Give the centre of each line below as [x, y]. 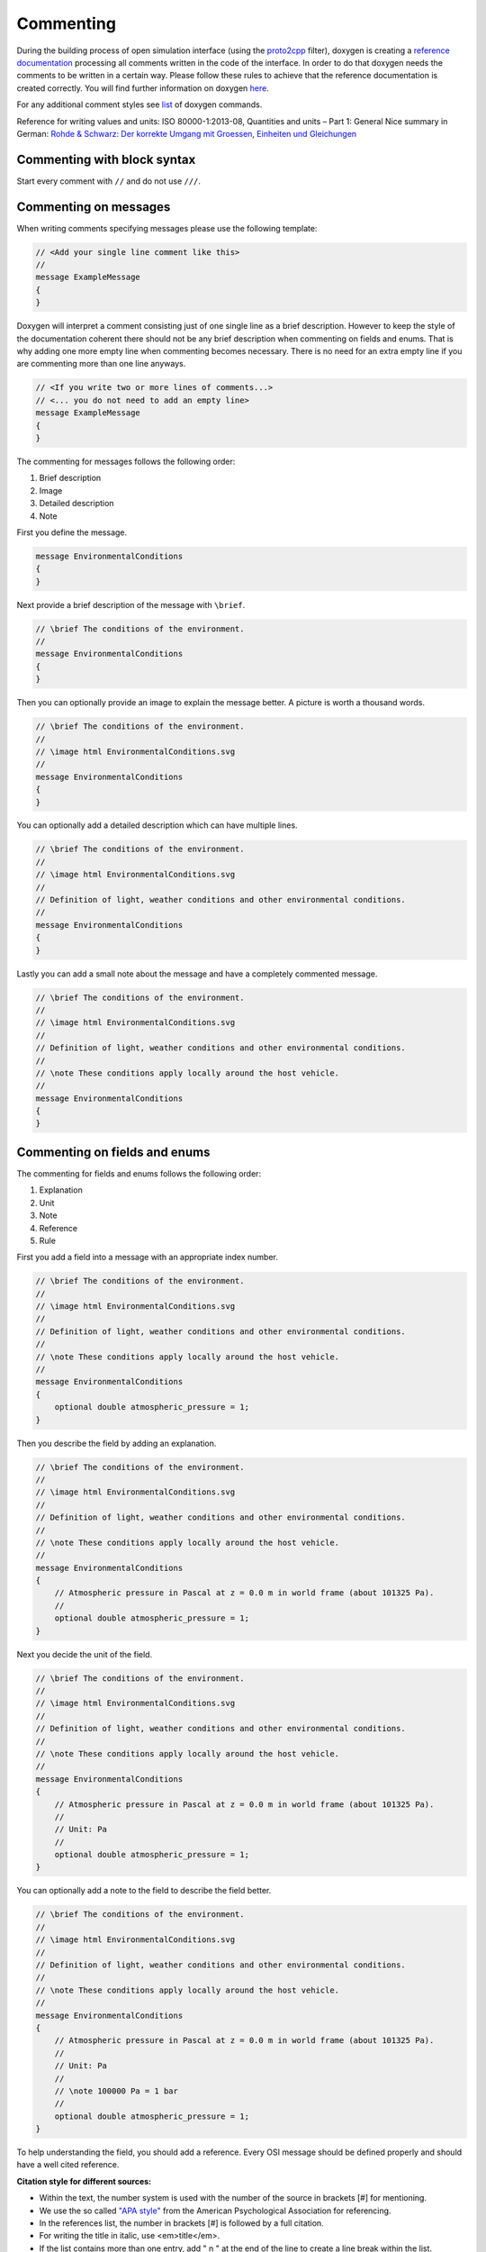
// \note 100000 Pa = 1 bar [117, 2091]
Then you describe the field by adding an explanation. [117, 1443]
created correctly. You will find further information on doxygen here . [143, 88]
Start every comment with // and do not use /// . [109, 181]
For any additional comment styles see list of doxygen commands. [139, 104]
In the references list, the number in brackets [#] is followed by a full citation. [181, 2223]
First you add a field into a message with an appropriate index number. [147, 1258]
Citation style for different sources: [84, 2181]
